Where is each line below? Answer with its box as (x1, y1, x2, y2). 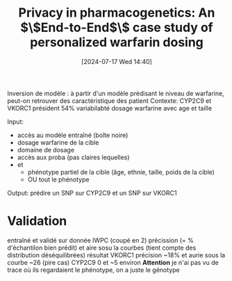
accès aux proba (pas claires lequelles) (17, 153, 130, 161)
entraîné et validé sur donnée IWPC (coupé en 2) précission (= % (7, 236, 194, 244)
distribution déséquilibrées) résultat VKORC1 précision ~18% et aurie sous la (7, 250, 226, 259)
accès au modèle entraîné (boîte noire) (17, 131, 129, 139)
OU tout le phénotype (27, 175, 90, 184)
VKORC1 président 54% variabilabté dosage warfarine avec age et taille (7, 104, 213, 112)
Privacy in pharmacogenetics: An (18, 5, 215, 21)
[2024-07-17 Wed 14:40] (81, 57, 153, 65)
